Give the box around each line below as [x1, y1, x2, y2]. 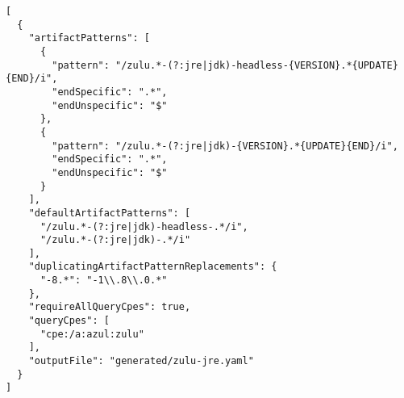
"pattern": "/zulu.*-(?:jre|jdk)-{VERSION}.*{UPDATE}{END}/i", [52, 140, 398, 152]
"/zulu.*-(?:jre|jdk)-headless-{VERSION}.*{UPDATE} [115, 59, 398, 71]
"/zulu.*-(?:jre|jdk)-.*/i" [40, 234, 191, 246]
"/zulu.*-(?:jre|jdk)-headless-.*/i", [40, 220, 248, 233]
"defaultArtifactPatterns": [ [28, 207, 191, 219]
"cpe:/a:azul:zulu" [40, 328, 144, 340]
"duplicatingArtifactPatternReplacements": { [28, 261, 277, 273]
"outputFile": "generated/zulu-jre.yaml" [28, 355, 254, 367]
